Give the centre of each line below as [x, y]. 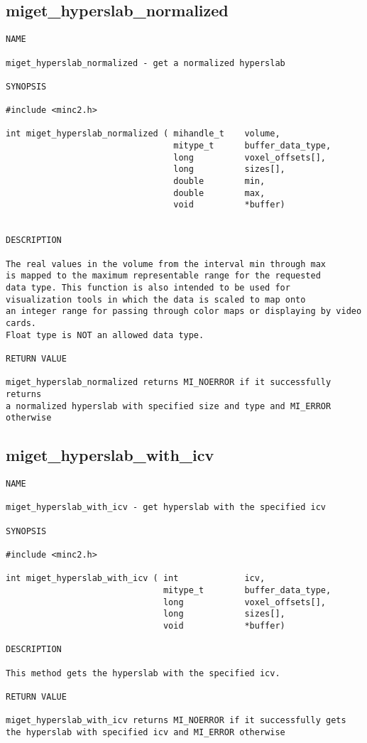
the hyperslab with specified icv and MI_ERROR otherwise [146, 732]
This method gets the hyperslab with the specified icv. [143, 673]
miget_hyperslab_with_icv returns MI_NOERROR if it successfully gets [176, 721]
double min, [219, 181]
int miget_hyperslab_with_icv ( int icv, [136, 579]
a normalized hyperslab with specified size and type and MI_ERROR [169, 406]
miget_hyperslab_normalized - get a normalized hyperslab [146, 63]
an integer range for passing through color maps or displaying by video [184, 311]
